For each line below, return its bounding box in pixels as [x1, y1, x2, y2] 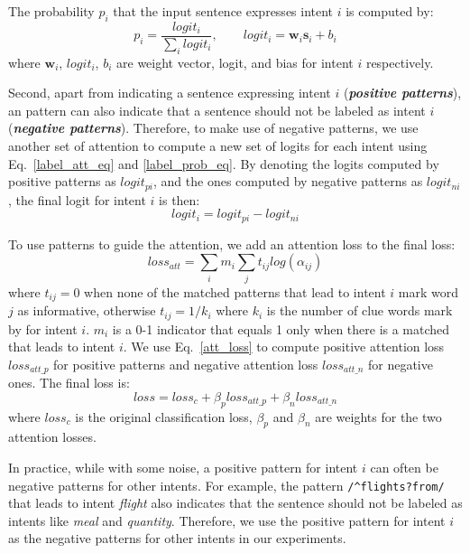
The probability [8, 2, 95, 20]
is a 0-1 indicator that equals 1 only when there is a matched [112, 319, 450, 338]
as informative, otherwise [17, 301, 156, 320]
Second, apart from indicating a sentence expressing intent [8, 83, 331, 102]
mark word [398, 282, 459, 301]
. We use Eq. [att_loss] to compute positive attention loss [123, 337, 445, 356]
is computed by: [346, 2, 434, 20]
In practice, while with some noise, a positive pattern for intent [8, 457, 358, 476]
